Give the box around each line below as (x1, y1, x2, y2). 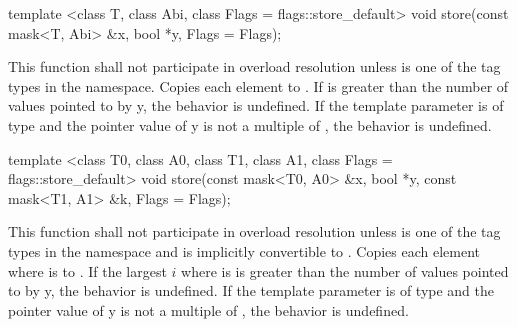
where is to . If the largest (8, 260, 167, 281)
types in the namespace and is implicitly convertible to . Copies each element (8, 240, 481, 261)
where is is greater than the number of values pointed (181, 260, 509, 281)
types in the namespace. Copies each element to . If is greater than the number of (8, 75, 509, 96)
